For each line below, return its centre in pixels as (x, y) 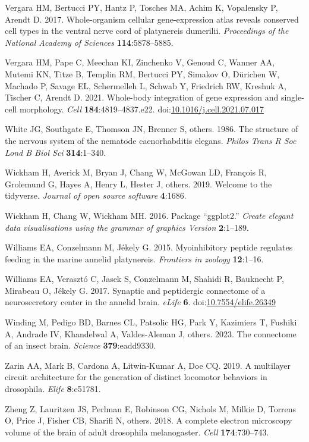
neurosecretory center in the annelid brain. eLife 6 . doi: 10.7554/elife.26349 (140, 302)
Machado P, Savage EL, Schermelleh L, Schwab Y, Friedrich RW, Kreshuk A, (146, 85)
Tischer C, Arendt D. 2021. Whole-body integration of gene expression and (142, 97)
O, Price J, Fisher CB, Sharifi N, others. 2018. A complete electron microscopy (149, 420)
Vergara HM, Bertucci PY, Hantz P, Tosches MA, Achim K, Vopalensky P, (141, 7)
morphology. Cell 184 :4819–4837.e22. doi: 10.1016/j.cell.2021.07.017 (141, 109)
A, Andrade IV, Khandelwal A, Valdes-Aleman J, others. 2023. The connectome (151, 333)
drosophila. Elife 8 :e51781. (53, 389)
